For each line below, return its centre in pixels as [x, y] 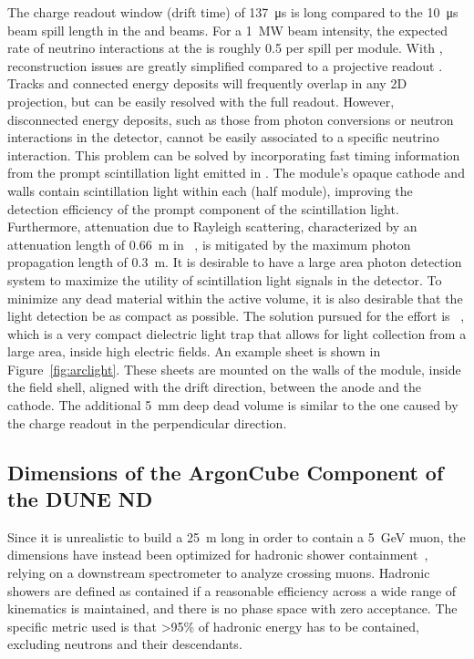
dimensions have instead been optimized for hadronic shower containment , [218, 555]
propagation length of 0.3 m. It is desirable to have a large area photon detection [235, 262]
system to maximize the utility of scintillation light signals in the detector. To [225, 279]
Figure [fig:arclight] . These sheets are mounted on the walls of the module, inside [234, 369]
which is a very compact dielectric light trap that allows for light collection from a [237, 333]
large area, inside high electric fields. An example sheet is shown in [194, 351]
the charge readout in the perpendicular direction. [147, 422]
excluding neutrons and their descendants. [125, 644]
